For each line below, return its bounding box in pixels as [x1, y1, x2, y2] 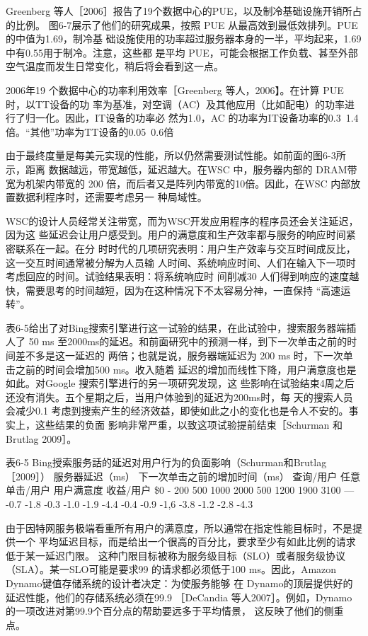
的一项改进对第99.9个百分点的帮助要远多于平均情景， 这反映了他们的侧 [6, 603, 334, 618]
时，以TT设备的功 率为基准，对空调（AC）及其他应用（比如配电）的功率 [6, 96, 345, 111]
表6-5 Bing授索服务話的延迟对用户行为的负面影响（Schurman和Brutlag [6, 455, 327, 470]
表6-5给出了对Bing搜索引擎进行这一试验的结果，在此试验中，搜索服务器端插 [6, 320, 357, 335]
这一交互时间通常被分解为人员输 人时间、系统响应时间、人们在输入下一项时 [6, 255, 356, 270]
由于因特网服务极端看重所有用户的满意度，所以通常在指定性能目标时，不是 [6, 520, 352, 535]
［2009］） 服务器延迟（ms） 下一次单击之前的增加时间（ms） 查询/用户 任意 [6, 468, 361, 483]
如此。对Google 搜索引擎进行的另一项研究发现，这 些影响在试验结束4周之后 [6, 376, 355, 391]
